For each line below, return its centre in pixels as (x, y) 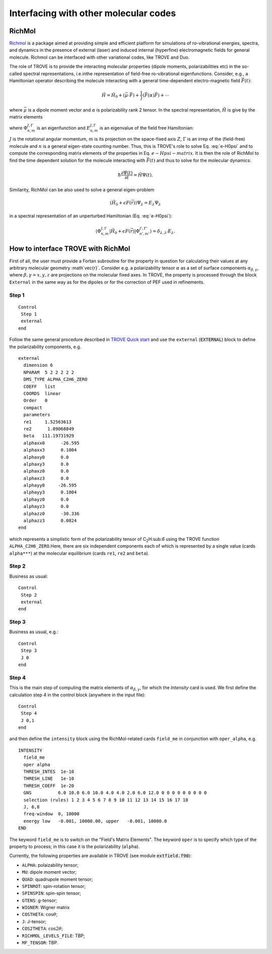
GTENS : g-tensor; (40, 900)
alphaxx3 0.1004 (50, 450)
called (16, 74)
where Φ (18, 128)
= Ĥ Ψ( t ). (143, 175)
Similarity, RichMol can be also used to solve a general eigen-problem (82, 190)
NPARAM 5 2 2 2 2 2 (49, 372)
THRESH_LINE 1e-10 (49, 779)
